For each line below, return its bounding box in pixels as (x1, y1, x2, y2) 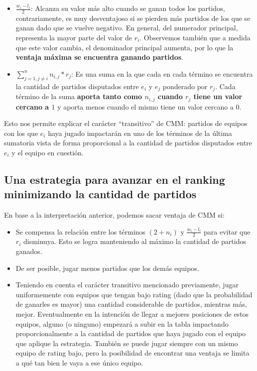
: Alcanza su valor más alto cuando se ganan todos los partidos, (30, 3, 225, 13)
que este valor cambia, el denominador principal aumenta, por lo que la (15, 42, 234, 52)
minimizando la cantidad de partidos (4, 186, 197, 202)
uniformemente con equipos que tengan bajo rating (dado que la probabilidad (15, 289, 253, 299)
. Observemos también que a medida (139, 32, 251, 43)
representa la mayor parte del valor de (15, 32, 132, 43)
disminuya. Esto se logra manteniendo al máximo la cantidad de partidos (23, 236, 246, 247)
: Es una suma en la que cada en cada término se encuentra (71, 68, 253, 79)
